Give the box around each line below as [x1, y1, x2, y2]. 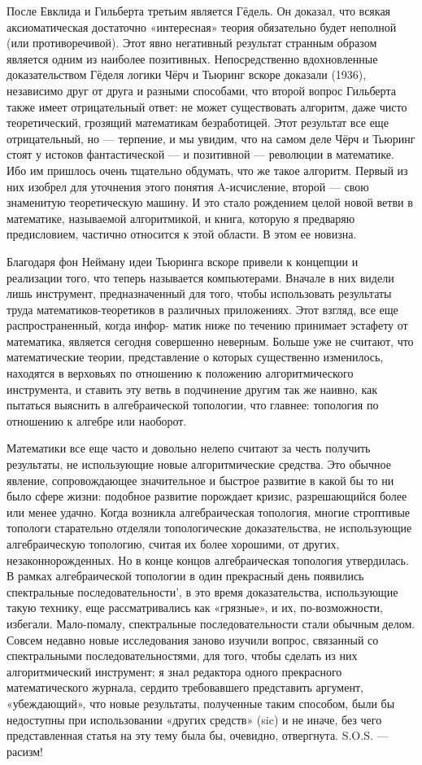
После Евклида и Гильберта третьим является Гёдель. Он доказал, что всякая [7, 2, 391, 19]
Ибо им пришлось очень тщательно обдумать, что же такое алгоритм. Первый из [7, 161, 408, 178]
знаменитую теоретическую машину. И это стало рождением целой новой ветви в [7, 194, 413, 211]
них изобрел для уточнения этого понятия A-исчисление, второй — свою [7, 177, 369, 195]
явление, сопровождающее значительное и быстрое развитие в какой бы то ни [7, 471, 394, 488]
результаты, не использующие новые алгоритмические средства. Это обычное [7, 456, 391, 473]
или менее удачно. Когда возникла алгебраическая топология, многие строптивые [7, 503, 411, 520]
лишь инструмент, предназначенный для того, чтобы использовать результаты [7, 285, 392, 302]
